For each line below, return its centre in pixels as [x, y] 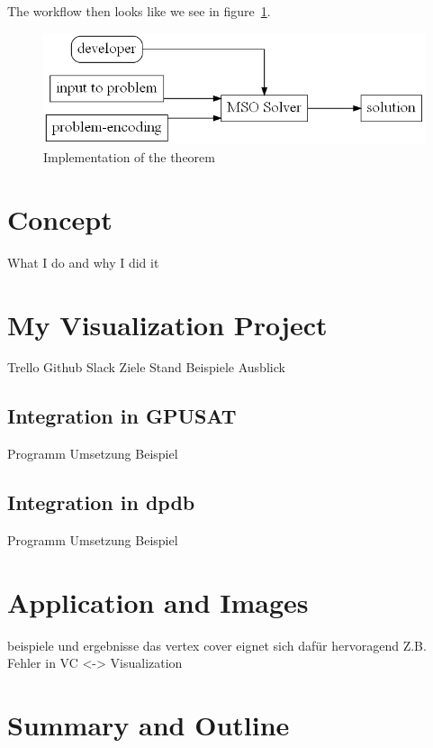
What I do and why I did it [83, 262]
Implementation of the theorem [129, 157]
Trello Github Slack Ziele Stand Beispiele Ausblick [146, 367]
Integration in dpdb [101, 502]
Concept [60, 219]
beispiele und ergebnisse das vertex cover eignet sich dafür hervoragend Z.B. [217, 645]
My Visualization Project [167, 324]
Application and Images [158, 602]
